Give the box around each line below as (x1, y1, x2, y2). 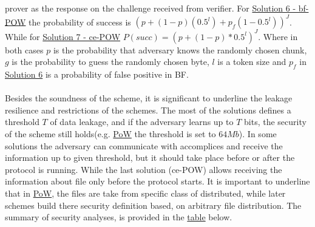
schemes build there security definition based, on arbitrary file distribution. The (5, 198, 302, 211)
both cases (5, 43, 44, 56)
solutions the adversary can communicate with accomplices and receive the (5, 139, 283, 152)
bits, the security (244, 115, 307, 128)
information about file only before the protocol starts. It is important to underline (5, 175, 310, 188)
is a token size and (217, 55, 286, 68)
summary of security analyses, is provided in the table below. (5, 211, 232, 223)
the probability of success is (29, 15, 131, 28)
